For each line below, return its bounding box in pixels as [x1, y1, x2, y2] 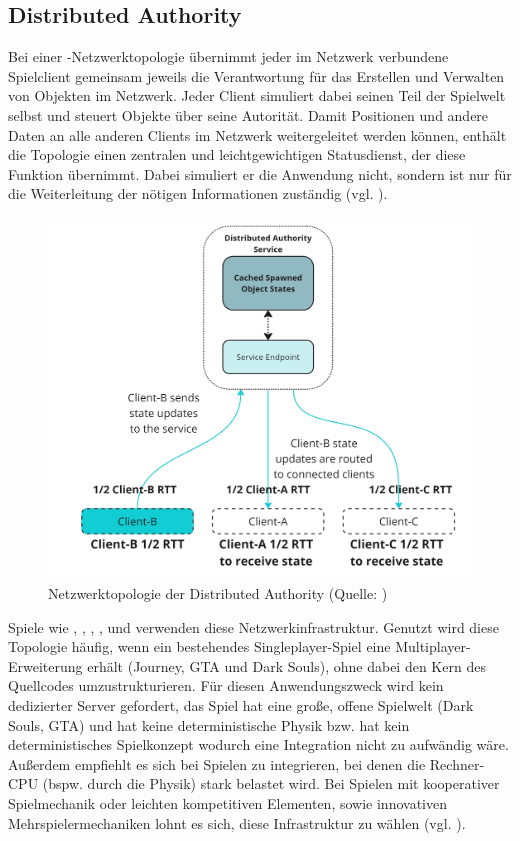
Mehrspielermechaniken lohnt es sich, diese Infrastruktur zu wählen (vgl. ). [8, 812, 466, 833]
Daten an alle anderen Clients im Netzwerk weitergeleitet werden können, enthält [8, 124, 507, 145]
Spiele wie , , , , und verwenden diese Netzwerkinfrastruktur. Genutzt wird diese [8, 616, 499, 637]
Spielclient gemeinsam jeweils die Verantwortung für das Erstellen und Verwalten [8, 65, 505, 86]
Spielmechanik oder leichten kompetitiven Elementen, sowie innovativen [8, 792, 447, 813]
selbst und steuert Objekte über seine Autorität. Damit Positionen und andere [8, 104, 489, 125]
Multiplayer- [395, 636, 471, 657]
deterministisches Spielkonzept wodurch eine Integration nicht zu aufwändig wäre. [8, 734, 509, 755]
